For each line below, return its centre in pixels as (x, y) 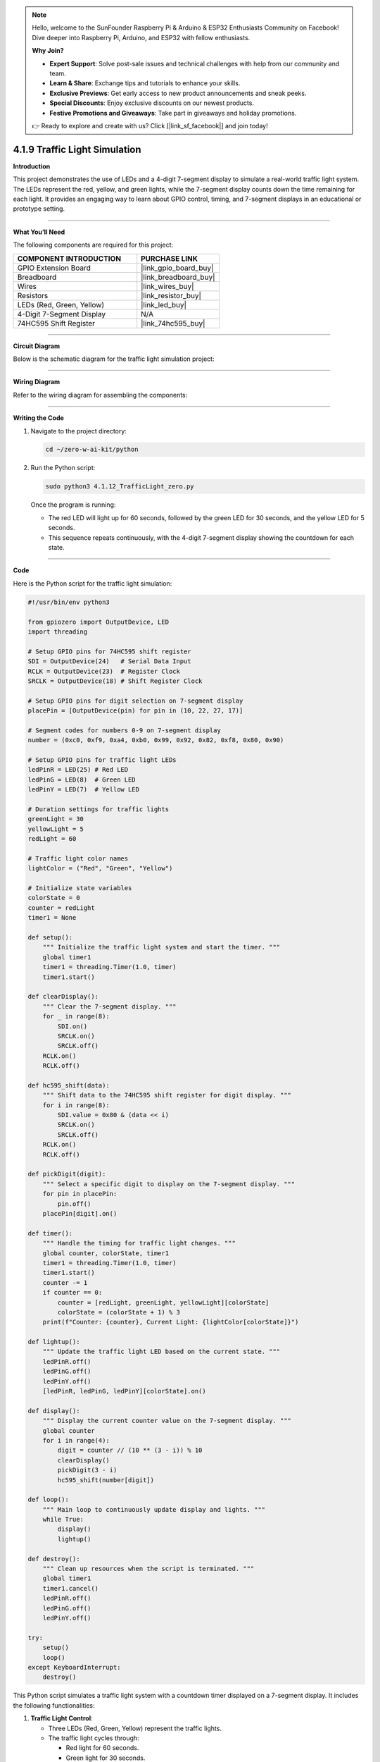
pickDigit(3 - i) (87, 1470)
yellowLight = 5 (56, 829)
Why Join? (48, 51)
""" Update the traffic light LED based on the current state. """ (161, 1352)
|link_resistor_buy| (171, 295)
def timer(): (50, 1233)
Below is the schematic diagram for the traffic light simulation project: (114, 359)
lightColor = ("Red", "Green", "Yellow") (100, 868)
